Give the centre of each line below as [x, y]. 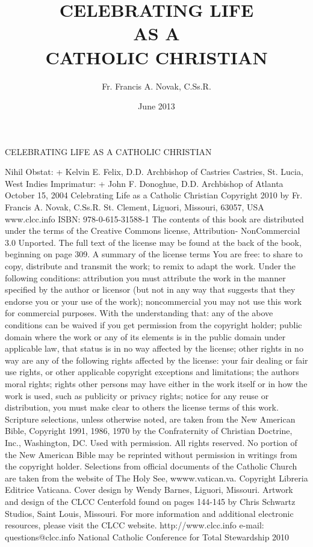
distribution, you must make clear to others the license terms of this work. [142, 407]
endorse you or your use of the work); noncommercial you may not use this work [153, 301]
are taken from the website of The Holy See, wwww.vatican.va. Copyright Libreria [156, 478]
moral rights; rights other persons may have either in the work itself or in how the [156, 383]
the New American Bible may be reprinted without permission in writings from [151, 454]
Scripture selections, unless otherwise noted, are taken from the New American [150, 419]
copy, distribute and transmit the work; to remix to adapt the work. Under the [150, 266]
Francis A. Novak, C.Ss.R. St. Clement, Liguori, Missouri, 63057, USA [135, 207]
